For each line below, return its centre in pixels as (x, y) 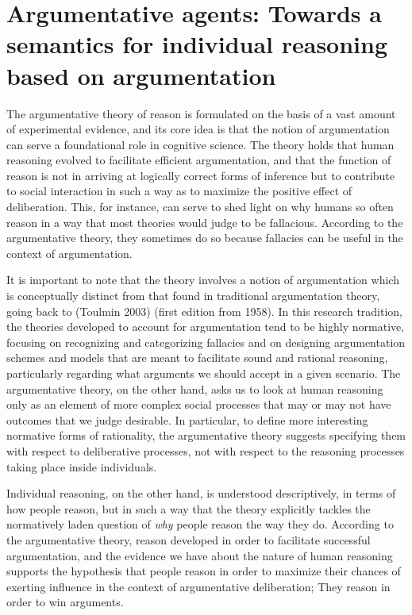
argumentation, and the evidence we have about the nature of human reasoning (200, 555)
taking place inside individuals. (82, 466)
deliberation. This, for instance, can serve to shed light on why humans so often (200, 207)
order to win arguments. (65, 602)
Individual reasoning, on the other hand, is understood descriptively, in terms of (201, 493)
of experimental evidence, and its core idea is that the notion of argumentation (198, 129)
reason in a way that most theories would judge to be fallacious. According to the (205, 222)
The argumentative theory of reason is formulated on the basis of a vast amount (201, 113)
